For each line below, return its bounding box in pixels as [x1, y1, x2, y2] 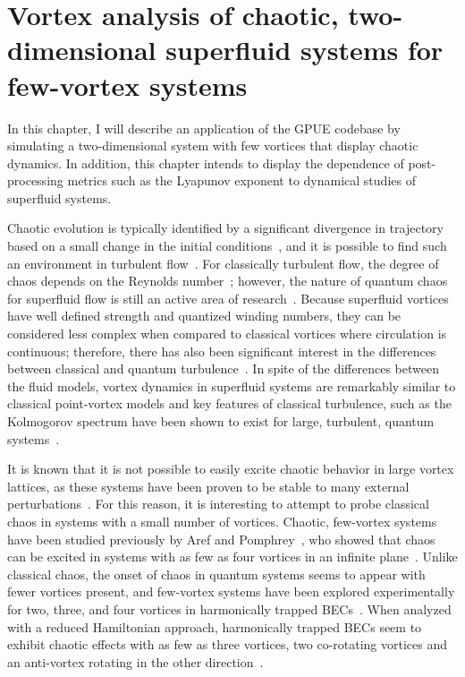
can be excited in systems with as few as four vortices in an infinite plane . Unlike [7, 547, 458, 566]
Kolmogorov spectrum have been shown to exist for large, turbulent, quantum [7, 412, 435, 430]
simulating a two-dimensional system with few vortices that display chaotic [7, 136, 418, 155]
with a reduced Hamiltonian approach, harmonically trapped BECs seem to [7, 617, 422, 636]
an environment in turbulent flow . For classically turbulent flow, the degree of [7, 253, 439, 272]
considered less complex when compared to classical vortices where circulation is [7, 324, 447, 343]
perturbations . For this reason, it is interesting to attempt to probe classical [7, 494, 429, 513]
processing [7, 171, 63, 190]
